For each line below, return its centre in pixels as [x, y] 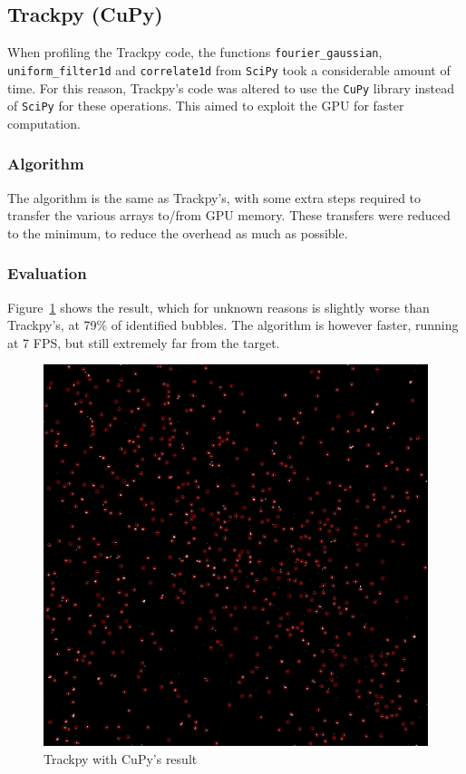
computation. [44, 123]
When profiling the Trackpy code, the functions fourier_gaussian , [195, 52]
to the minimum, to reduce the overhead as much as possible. [178, 232]
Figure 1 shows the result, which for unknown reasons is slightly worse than [218, 307]
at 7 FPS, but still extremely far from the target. [144, 342]
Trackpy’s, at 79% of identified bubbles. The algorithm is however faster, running [233, 325]
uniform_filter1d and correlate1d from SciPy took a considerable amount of [229, 69]
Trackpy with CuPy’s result [121, 758]
